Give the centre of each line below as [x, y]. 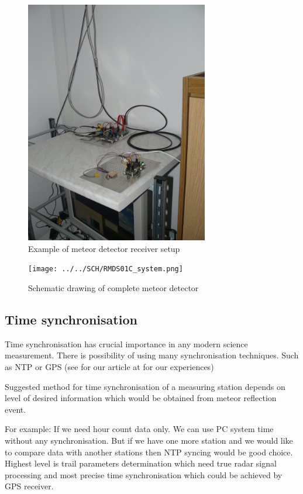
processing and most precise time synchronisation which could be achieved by [144, 474]
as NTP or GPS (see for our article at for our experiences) [109, 366]
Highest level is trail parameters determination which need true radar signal [141, 463]
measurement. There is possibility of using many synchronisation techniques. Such [152, 355]
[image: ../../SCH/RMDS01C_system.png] [106, 269]
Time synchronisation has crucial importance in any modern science [126, 343]
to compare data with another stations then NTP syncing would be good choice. [149, 452]
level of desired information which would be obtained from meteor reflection [141, 398]
